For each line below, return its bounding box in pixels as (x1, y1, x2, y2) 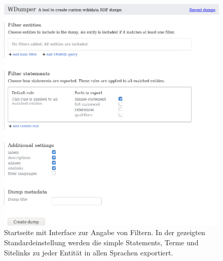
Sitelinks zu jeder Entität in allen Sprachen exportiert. (4, 247, 173, 257)
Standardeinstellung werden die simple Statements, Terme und (4, 237, 199, 247)
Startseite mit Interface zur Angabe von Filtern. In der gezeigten (4, 227, 205, 238)
